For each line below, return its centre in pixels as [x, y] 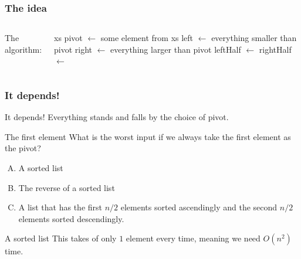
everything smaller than [254, 38]
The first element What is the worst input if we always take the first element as [148, 136]
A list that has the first [60, 207]
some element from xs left [147, 38]
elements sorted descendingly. [71, 218]
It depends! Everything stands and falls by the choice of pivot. [117, 117]
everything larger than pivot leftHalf [176, 49]
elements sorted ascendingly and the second [199, 207]
